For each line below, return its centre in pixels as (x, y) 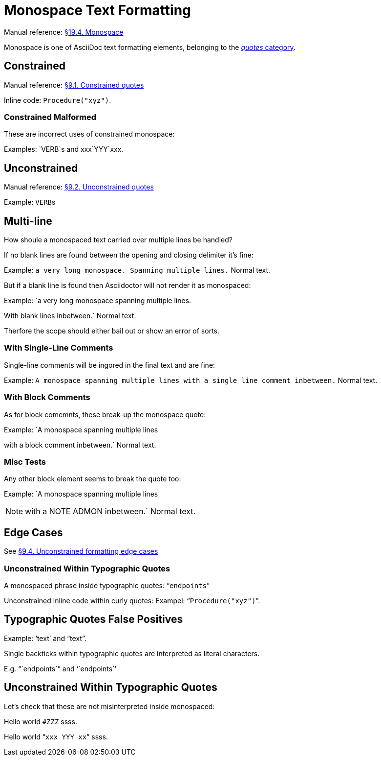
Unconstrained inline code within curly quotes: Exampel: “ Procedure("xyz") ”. (132, 600)
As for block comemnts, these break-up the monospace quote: (105, 414)
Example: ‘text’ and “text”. (45, 638)
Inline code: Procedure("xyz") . (58, 100)
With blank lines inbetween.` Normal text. (70, 316)
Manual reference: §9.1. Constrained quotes (74, 85)
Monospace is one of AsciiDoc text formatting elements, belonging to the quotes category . (150, 47)
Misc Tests (25, 462)
